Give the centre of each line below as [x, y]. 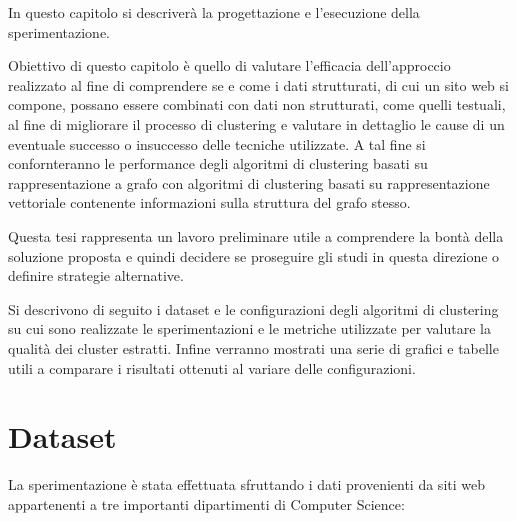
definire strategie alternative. [96, 275]
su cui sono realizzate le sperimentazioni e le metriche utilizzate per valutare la [249, 328]
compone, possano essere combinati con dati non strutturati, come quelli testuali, [257, 104]
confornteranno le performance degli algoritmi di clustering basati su [218, 163]
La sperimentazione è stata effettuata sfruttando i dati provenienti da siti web [246, 484]
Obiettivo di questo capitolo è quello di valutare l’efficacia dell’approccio [229, 65]
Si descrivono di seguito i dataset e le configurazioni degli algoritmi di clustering [253, 308]
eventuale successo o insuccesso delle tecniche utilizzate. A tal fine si [217, 143]
